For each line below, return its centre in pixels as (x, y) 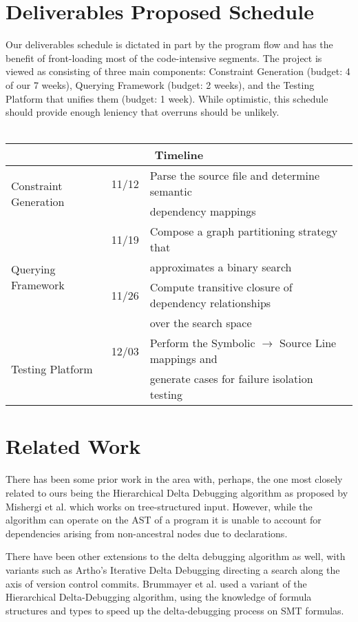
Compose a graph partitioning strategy (244, 231)
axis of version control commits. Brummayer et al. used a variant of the (156, 583)
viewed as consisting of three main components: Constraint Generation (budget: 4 (178, 71)
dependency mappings (203, 211)
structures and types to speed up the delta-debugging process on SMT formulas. (175, 610)
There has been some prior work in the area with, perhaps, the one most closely (174, 479)
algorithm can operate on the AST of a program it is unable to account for (164, 520)
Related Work (73, 446)
